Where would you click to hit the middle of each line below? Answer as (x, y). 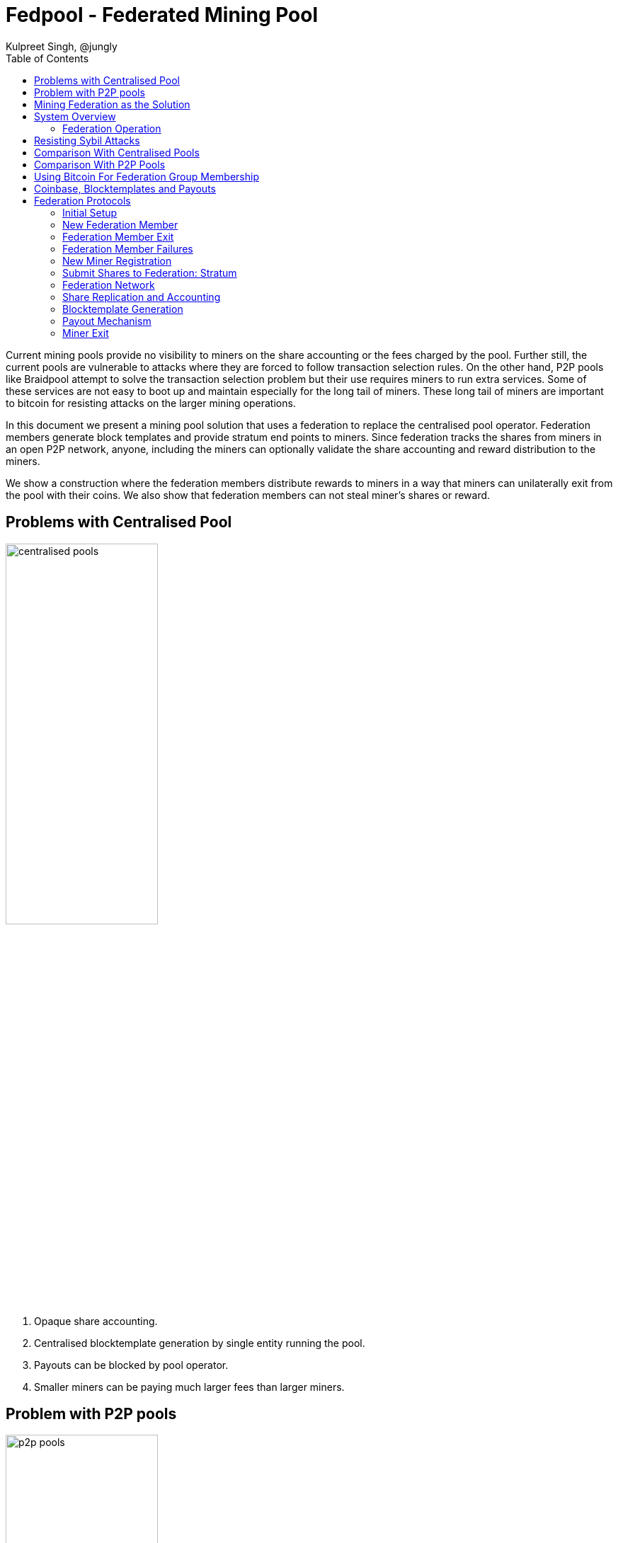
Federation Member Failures (128, 248)
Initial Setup (90, 212)
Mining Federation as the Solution (112, 104)
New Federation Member (120, 224)
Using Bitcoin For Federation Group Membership (147, 176)
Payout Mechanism (107, 321)
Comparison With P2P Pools (100, 164)
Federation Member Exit (118, 236)
